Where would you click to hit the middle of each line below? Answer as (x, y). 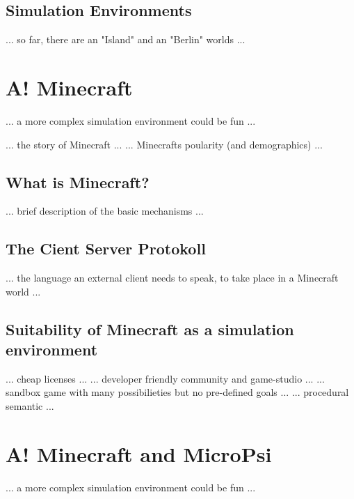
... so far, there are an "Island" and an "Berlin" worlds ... (126, 39)
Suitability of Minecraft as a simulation (150, 329)
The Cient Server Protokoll (106, 248)
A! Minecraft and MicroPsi (139, 453)
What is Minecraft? (78, 182)
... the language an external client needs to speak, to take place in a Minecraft (172, 278)
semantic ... (30, 406)
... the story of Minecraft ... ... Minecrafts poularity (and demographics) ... (164, 144)
